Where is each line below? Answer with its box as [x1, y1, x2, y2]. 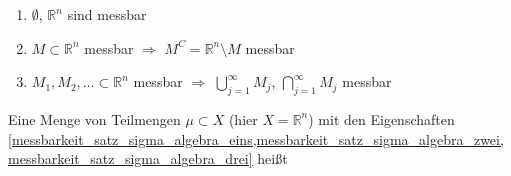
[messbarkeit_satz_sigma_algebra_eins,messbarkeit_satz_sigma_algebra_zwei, [8, 128, 504, 149]
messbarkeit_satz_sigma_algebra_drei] [8, 148, 253, 169]
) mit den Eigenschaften [308, 108, 455, 129]
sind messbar [67, 4, 147, 24]
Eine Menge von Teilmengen [8, 108, 181, 129]
